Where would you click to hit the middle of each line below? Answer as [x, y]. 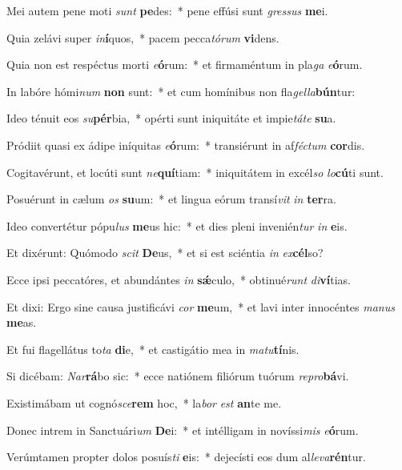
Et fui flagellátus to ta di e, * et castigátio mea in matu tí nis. [153, 349]
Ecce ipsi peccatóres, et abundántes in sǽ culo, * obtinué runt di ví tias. [179, 279]
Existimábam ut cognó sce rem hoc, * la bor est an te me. [144, 402]
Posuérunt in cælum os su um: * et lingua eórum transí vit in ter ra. [171, 199]
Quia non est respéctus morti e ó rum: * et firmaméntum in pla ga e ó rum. [185, 64]
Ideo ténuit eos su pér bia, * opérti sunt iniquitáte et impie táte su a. [171, 118]
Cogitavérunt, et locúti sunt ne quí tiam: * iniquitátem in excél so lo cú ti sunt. [195, 172]
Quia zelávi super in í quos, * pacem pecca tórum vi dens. [143, 37]
